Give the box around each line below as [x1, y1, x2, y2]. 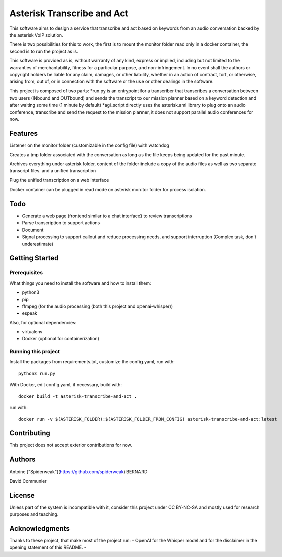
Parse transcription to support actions [22, 220, 100, 226]
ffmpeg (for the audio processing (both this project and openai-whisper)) [22, 303, 173, 309]
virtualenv [22, 329, 43, 335]
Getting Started [9, 254, 59, 262]
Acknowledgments [9, 524, 70, 533]
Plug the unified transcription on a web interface [9, 177, 109, 183]
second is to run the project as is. [9, 48, 79, 54]
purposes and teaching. [9, 511, 59, 517]
